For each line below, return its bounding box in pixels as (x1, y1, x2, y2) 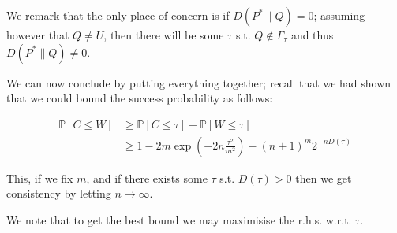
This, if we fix (6, 169, 73, 186)
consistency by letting (6, 185, 111, 202)
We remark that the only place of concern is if (6, 7, 230, 23)
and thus (290, 27, 334, 43)
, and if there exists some (86, 169, 208, 186)
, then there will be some (103, 27, 224, 43)
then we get (295, 169, 352, 186)
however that (6, 27, 69, 43)
